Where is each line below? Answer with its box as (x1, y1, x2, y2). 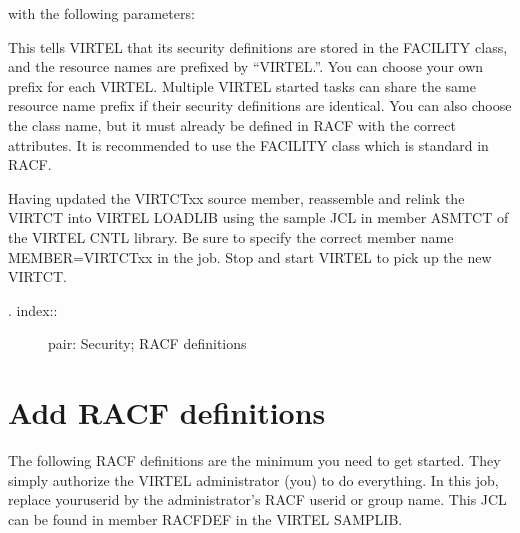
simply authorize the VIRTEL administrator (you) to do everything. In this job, (8, 469, 499, 490)
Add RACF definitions (8, 392, 326, 433)
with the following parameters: (8, 3, 195, 23)
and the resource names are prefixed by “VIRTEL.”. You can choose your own (8, 56, 484, 77)
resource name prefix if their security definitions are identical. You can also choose (8, 95, 512, 116)
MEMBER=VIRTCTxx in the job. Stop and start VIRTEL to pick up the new (8, 246, 492, 267)
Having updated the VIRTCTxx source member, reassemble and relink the (8, 187, 465, 208)
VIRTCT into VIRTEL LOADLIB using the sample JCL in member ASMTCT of (8, 207, 509, 228)
